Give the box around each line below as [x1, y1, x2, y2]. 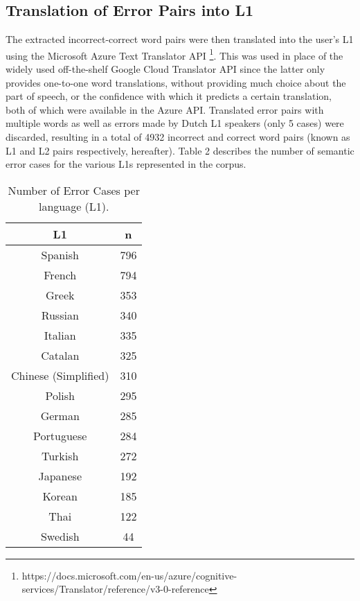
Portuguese [33, 427, 87, 444]
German [40, 407, 80, 424]
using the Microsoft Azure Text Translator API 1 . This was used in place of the [6, 46, 343, 62]
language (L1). [38, 198, 109, 214]
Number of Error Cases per [8, 182, 140, 198]
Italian [44, 326, 76, 343]
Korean [42, 487, 78, 504]
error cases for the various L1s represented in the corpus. [6, 157, 246, 171]
